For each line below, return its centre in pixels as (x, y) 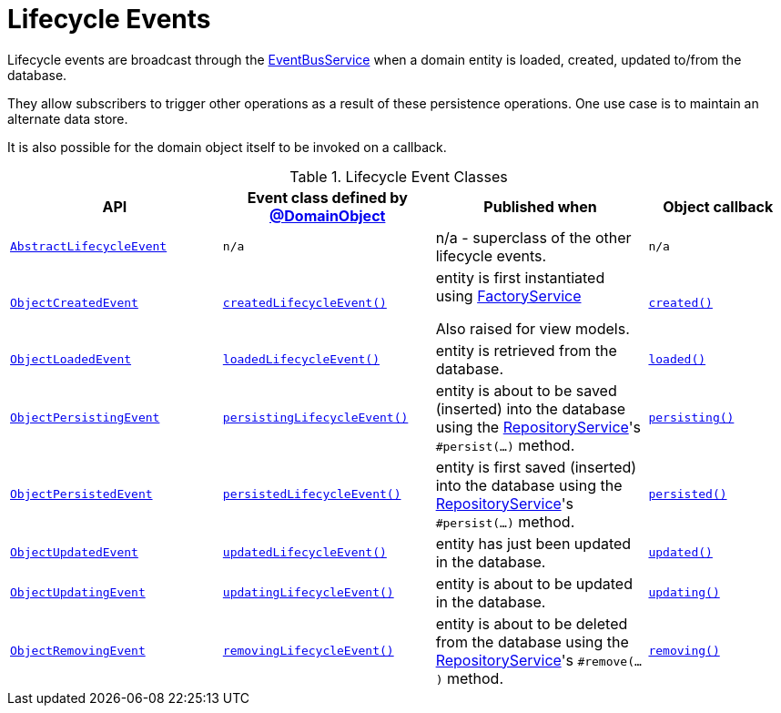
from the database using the (532, 642)
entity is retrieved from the (526, 350)
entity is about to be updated (534, 583)
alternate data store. (68, 118)
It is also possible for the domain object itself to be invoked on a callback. (227, 147)
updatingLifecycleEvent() (308, 593)
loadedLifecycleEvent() (301, 360)
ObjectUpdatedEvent (74, 553)
